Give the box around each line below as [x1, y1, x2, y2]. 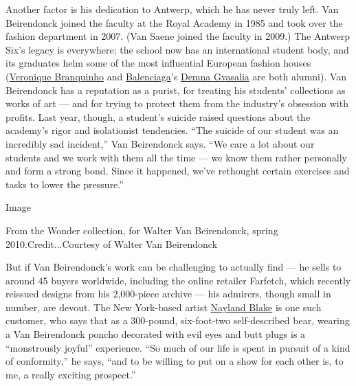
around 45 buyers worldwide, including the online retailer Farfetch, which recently [5, 273, 351, 287]
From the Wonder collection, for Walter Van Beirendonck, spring [5, 223, 278, 237]
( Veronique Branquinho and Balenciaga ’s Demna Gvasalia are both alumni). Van [5, 69, 347, 83]
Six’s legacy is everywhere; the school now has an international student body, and [5, 42, 349, 56]
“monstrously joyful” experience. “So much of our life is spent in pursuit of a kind [5, 340, 351, 354]
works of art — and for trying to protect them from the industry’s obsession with [5, 96, 348, 111]
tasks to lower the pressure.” [5, 177, 124, 191]
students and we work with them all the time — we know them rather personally [5, 150, 347, 164]
